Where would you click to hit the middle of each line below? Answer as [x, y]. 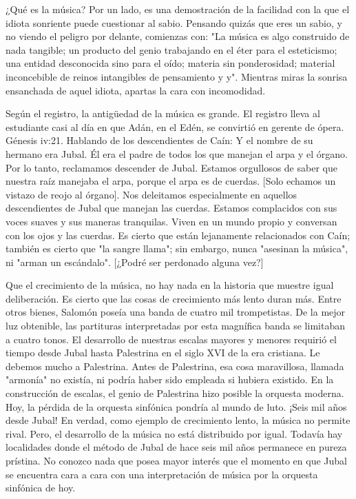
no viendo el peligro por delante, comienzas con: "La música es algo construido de [178, 36]
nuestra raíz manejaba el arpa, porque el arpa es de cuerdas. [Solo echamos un [171, 181]
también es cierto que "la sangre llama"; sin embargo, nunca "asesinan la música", [177, 248]
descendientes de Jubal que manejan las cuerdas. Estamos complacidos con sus [171, 208]
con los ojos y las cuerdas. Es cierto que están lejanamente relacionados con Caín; [178, 235]
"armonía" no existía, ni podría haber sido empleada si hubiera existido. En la [170, 379]
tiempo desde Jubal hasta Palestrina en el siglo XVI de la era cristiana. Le [163, 353]
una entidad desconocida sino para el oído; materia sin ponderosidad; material [170, 63]
